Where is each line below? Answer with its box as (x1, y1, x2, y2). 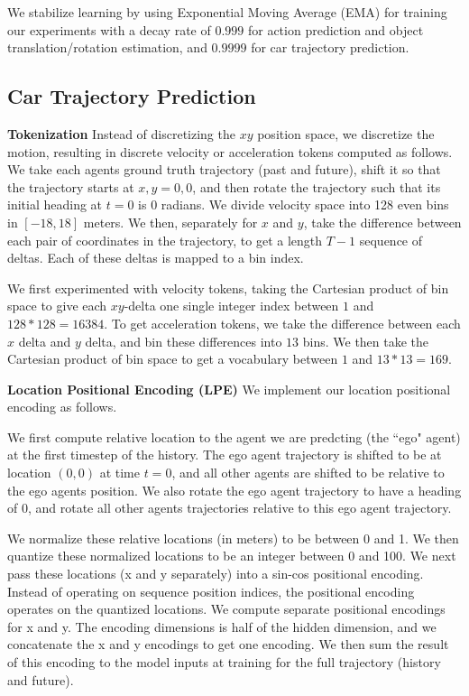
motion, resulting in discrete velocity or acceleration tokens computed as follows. (7, 142, 453, 161)
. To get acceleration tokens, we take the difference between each (104, 313, 461, 332)
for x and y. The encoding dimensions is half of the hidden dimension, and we (7, 617, 437, 636)
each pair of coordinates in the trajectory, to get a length (7, 230, 323, 249)
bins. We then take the (302, 331, 429, 350)
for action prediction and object (247, 20, 424, 39)
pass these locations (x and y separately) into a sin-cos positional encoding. (7, 564, 424, 583)
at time (99, 463, 140, 482)
